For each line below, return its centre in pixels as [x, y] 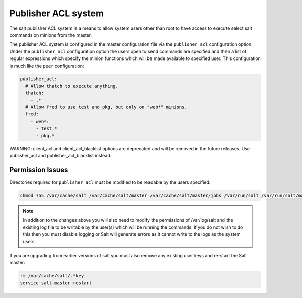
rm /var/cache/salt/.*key [52, 276]
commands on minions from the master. [51, 35]
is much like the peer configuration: [47, 66]
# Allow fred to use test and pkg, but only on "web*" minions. [106, 107]
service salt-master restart [56, 283]
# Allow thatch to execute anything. [72, 86]
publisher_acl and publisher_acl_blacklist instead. [60, 155]
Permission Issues [39, 170]
